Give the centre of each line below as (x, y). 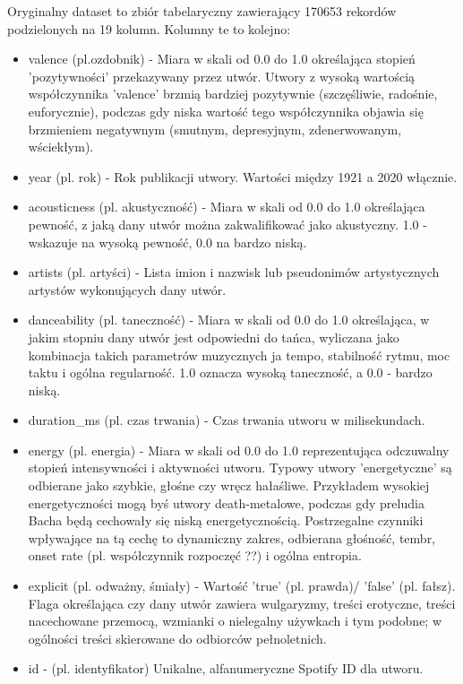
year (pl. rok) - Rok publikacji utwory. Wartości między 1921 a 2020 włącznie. (243, 176)
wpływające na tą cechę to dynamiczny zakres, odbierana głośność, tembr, (232, 537)
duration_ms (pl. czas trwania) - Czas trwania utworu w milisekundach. (227, 420)
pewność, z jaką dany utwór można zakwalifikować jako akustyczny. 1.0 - (227, 224)
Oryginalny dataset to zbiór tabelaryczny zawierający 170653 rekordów (202, 11)
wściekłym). (61, 147)
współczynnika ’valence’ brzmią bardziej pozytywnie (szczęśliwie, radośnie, (233, 94)
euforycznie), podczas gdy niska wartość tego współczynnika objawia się (226, 111)
